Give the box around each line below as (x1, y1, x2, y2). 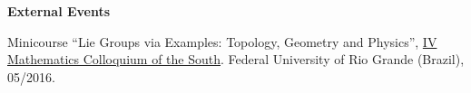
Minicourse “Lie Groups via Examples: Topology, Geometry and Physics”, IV (7, 32, 437, 51)
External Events (7, 2, 111, 20)
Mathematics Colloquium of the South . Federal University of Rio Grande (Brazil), (7, 50, 465, 69)
